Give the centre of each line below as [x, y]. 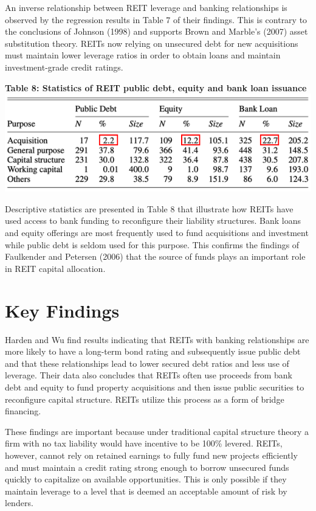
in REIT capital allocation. [55, 268]
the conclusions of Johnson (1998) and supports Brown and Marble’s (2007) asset [156, 31]
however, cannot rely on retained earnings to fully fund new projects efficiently [151, 455]
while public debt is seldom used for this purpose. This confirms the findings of [152, 244]
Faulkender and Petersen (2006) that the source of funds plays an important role [155, 256]
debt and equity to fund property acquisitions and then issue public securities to [155, 387]
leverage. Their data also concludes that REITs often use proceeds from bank [149, 375]
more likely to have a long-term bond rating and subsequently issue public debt [153, 351]
